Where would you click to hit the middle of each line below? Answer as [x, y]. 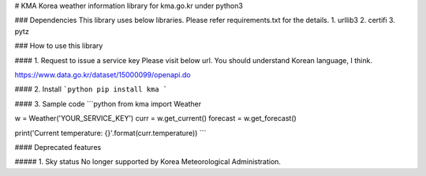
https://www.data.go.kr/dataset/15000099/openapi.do [103, 74]
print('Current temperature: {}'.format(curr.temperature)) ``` [110, 133]
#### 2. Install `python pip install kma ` [91, 89]
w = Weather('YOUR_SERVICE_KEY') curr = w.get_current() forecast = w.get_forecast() [156, 118]
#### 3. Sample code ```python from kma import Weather [108, 103]
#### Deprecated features [58, 147]
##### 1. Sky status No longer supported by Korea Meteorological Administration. [148, 162]
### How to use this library [59, 46]
